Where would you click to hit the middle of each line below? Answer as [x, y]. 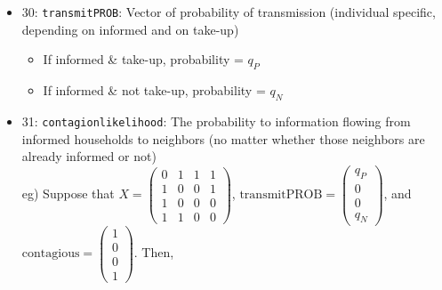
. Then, [154, 252]
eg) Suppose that [68, 193]
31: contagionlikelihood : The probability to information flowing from [216, 121]
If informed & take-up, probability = [143, 59]
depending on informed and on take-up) [130, 29]
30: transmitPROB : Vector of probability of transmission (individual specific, [229, 12]
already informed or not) [89, 156]
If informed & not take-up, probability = [154, 90]
